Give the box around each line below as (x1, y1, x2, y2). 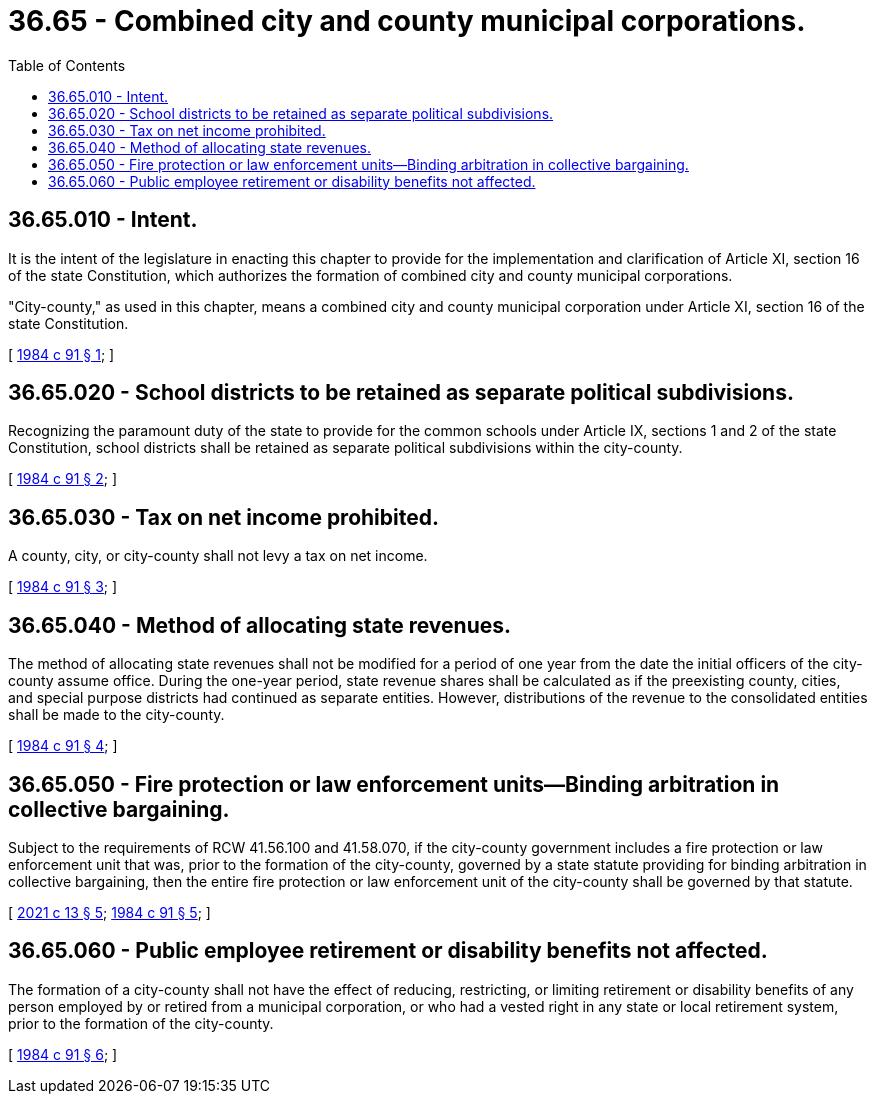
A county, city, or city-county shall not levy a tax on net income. (8, 547, 428, 565)
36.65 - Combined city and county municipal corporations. (8, 4, 806, 38)
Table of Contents (8, 56, 126, 74)
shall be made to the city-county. (8, 706, 225, 724)
